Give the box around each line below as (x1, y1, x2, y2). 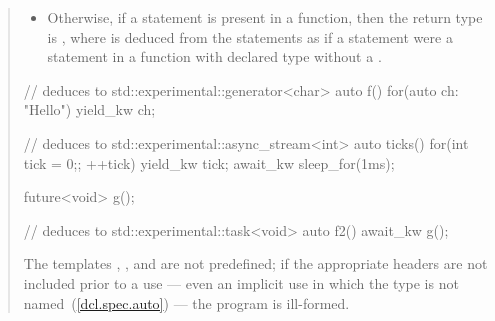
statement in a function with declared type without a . (47, 46, 382, 67)
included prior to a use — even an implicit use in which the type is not (23, 272, 459, 293)
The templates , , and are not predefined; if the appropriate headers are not (23, 253, 488, 274)
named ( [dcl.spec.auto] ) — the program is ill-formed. (23, 292, 350, 313)
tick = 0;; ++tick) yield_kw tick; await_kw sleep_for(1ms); (23, 152, 395, 173)
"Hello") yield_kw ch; (23, 99, 156, 120)
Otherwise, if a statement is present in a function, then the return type (47, 7, 483, 27)
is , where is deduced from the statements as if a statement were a (47, 26, 453, 47)
